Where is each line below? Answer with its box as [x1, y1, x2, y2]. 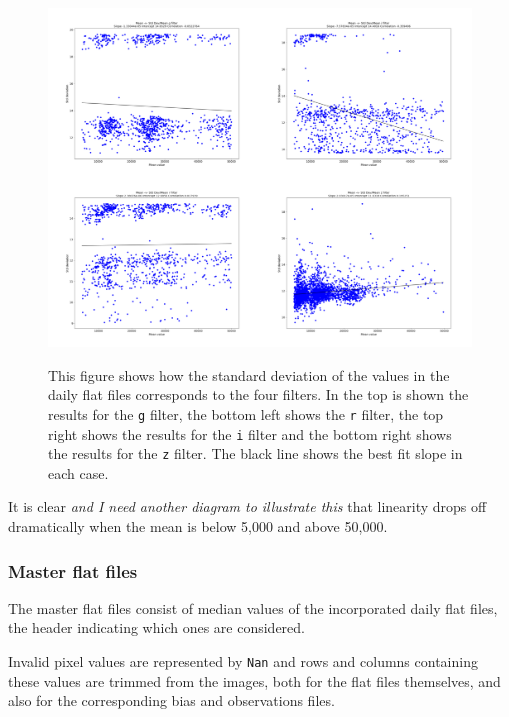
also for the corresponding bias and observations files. [8, 690, 335, 711]
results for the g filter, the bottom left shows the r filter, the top [48, 403, 444, 424]
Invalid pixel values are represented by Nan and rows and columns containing [8, 651, 478, 672]
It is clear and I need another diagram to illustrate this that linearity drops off [8, 496, 487, 517]
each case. [48, 462, 109, 483]
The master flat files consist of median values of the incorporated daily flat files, [8, 597, 498, 618]
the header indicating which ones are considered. [8, 617, 305, 638]
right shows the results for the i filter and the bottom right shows [48, 423, 452, 444]
